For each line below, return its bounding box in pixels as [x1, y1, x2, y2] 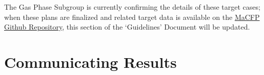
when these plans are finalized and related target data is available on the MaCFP [4, 11, 260, 22]
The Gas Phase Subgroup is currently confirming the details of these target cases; [4, 2, 260, 12]
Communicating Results [4, 51, 177, 72]
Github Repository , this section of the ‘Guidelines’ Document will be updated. [4, 21, 250, 32]
